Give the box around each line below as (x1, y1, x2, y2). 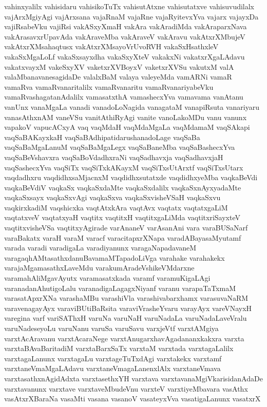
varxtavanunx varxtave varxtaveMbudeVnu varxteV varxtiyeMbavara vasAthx (4, 383, 248, 394)
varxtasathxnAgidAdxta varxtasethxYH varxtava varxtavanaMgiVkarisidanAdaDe (4, 373, 263, 383)
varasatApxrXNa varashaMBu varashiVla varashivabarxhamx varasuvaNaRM (4, 293, 249, 303)
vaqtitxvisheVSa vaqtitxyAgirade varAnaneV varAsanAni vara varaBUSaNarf (4, 222, 248, 233)
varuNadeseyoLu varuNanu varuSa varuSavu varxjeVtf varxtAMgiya (4, 323, 219, 333)
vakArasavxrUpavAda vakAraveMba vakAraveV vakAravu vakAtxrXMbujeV (4, 31, 245, 42)
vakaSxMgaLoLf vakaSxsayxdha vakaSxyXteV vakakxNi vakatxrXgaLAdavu (4, 51, 245, 62)
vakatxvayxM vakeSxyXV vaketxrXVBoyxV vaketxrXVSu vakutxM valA (4, 61, 234, 72)
